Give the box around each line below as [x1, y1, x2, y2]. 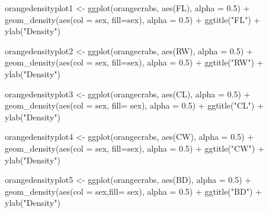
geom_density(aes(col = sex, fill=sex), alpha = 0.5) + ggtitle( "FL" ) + [5, 13, 261, 25]
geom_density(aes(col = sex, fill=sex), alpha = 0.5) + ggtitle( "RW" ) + [5, 56, 264, 68]
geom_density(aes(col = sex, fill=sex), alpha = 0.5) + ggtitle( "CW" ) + [5, 142, 264, 154]
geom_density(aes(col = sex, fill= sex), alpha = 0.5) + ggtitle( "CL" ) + [5, 99, 264, 112]
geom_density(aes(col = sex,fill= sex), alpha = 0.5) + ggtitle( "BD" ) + [5, 185, 262, 197]
